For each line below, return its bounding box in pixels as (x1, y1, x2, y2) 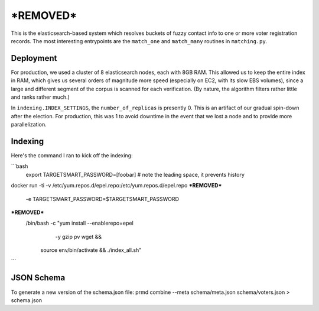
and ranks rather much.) (11, 93, 70, 101)
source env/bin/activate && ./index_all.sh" (40, 247, 142, 254)
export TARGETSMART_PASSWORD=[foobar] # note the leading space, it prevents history (25, 171, 245, 178)
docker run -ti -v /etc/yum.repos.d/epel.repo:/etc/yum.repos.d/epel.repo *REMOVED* (11, 182, 222, 189)
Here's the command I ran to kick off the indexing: (11, 152, 133, 159)
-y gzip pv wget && (55, 233, 102, 240)
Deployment (11, 53, 57, 63)
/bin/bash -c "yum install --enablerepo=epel (25, 219, 134, 227)
